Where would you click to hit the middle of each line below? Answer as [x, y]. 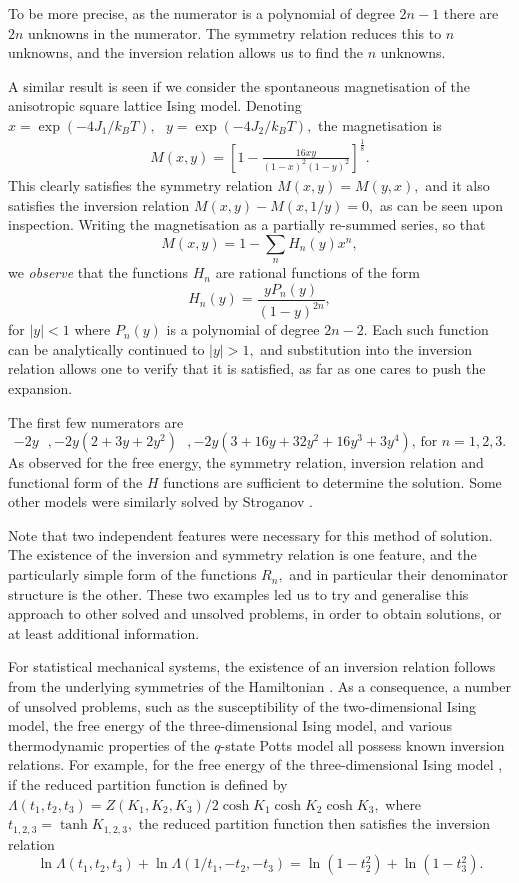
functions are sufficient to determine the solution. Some [332, 481]
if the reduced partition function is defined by [148, 784]
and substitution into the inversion [366, 348]
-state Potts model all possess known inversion [362, 744]
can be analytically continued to [106, 348]
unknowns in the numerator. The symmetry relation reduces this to [235, 32]
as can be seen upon [441, 204]
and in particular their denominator [399, 574]
